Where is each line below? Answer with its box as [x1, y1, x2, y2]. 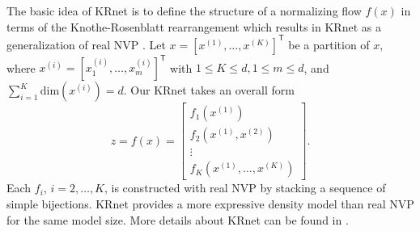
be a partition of [288, 36, 370, 52]
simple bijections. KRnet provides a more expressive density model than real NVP [6, 195, 414, 212]
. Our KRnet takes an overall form [123, 82, 295, 99]
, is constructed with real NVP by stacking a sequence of [104, 179, 386, 196]
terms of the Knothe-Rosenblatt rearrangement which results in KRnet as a [6, 18, 381, 35]
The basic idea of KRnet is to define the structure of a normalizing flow [6, 2, 362, 19]
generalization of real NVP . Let [6, 36, 166, 52]
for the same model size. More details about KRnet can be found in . [6, 211, 349, 228]
